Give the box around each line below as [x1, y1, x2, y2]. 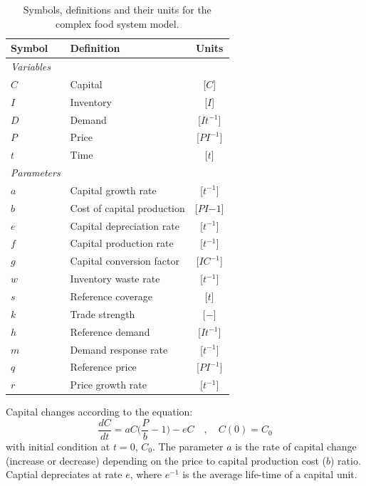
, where [130, 467, 162, 482]
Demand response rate [70, 342, 168, 356]
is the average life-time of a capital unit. [182, 467, 357, 482]
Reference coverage [70, 289, 152, 303]
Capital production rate [70, 236, 174, 250]
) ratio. [330, 453, 361, 467]
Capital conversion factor [70, 253, 179, 268]
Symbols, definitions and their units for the [23, 2, 211, 16]
